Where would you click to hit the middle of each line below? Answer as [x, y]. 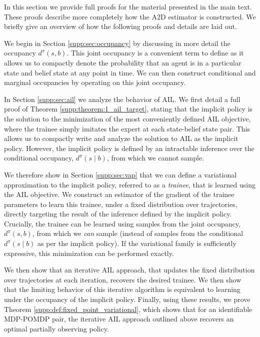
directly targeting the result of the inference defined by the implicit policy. [118, 214]
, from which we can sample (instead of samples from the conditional [138, 233]
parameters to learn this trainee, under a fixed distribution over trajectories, [121, 204]
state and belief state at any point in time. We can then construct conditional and [130, 72]
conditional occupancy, [39, 158]
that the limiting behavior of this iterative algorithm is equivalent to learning [122, 289]
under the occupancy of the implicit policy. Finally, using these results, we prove [127, 299]
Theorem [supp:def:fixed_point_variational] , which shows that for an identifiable [128, 309]
